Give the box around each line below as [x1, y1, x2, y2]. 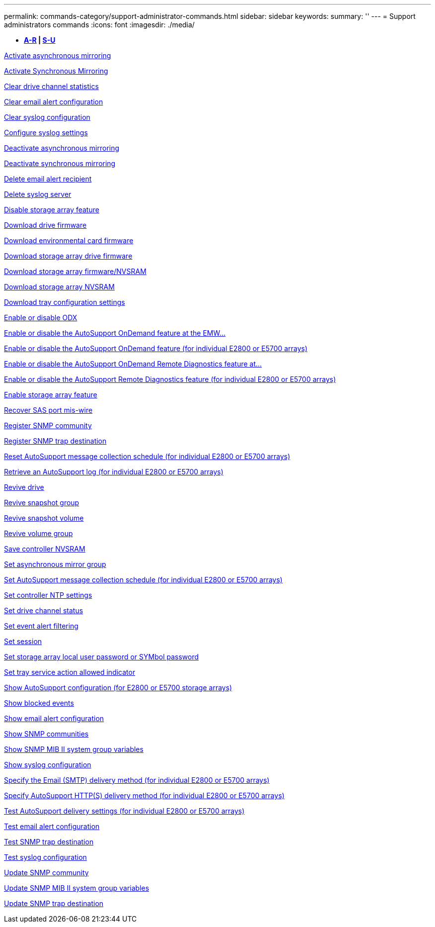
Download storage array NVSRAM [4, 282, 115, 291]
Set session [4, 637, 42, 646]
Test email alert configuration [4, 822, 100, 831]
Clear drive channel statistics [4, 82, 99, 91]
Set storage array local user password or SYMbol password [4, 652, 199, 661]
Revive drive [4, 483, 44, 491]
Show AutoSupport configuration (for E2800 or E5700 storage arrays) [4, 683, 232, 692]
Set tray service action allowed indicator [4, 668, 136, 676]
